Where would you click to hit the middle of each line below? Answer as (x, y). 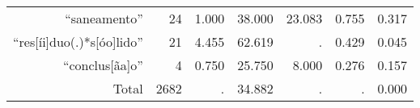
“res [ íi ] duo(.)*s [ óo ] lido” (78, 42)
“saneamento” (104, 18)
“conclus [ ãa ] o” (103, 65)
